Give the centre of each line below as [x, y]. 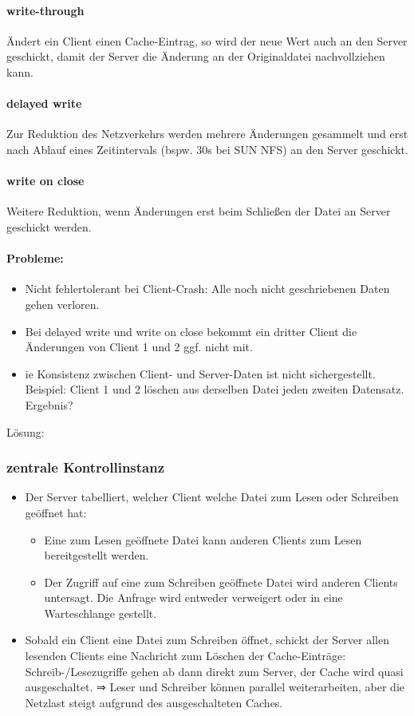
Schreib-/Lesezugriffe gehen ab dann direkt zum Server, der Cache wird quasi [214, 671]
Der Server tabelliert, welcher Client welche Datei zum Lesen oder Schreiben [212, 497]
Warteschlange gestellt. [101, 613]
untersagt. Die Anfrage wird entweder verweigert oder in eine [193, 597]
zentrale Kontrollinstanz [86, 467]
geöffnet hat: [56, 512]
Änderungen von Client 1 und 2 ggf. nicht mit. [139, 347]
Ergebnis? [49, 404]
